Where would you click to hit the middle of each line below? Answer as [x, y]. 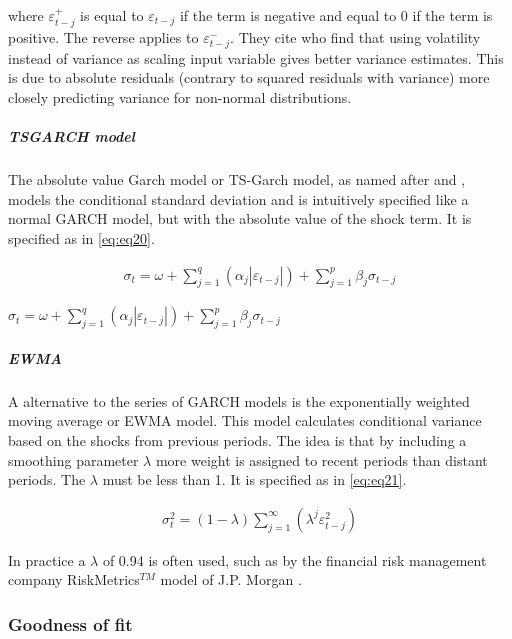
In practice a [47, 559]
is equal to [112, 15]
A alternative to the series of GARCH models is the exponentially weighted [239, 400]
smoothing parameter [73, 459]
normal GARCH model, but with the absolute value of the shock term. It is [240, 218]
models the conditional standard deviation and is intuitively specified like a [238, 198]
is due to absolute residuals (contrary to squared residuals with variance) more [249, 77]
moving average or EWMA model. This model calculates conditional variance [245, 420]
